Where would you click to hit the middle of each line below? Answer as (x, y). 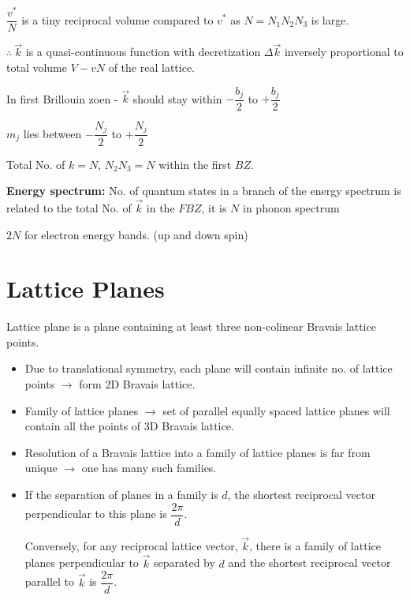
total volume (37, 67)
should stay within (177, 98)
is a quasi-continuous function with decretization (143, 52)
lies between (52, 133)
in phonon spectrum (291, 207)
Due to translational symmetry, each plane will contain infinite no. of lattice (209, 368)
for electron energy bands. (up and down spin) (136, 234)
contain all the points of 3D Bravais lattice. (129, 426)
